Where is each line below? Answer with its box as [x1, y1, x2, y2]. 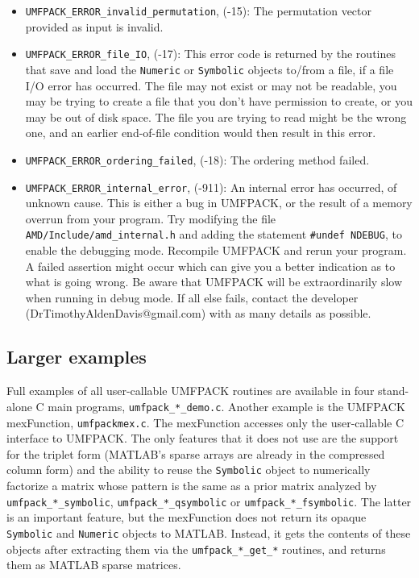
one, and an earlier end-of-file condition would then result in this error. [25, 124, 376, 141]
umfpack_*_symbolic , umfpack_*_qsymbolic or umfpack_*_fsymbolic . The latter [6, 493, 412, 509]
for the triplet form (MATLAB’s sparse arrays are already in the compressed [6, 445, 385, 462]
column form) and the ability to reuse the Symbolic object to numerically [6, 461, 371, 478]
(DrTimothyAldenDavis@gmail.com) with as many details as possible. [25, 305, 371, 322]
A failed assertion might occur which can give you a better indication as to [25, 257, 396, 274]
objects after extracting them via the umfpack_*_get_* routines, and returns [6, 540, 386, 557]
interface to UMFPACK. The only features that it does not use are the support [6, 430, 399, 447]
